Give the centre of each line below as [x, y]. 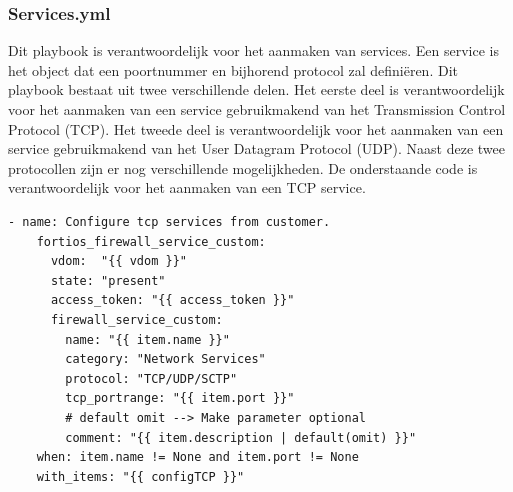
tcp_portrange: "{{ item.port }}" [180, 398]
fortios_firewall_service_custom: [151, 241]
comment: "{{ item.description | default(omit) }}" [241, 437]
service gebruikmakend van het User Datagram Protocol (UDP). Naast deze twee [256, 148]
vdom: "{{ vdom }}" [118, 261]
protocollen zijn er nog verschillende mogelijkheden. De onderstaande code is [243, 167]
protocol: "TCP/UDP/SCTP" [151, 378]
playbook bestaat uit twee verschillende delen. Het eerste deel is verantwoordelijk [256, 89]
